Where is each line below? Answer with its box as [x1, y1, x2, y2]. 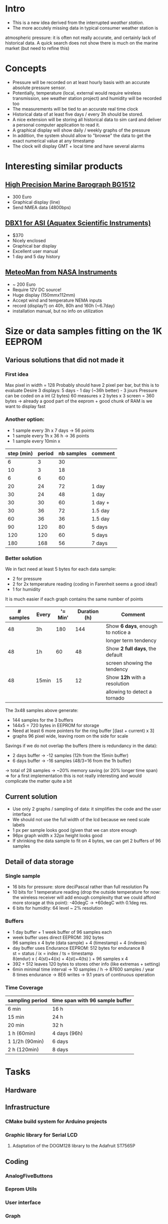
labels [12, 822, 25, 828]
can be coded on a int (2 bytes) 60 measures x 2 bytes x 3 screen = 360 [5, 393, 155, 399]
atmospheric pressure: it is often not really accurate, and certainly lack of [5, 35, 156, 41]
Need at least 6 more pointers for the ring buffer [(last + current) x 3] [12, 728, 154, 734]
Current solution [5, 793, 57, 801]
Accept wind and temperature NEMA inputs [12, 297, 102, 303]
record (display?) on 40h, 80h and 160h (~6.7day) [12, 302, 115, 308]
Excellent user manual [12, 248, 58, 254]
